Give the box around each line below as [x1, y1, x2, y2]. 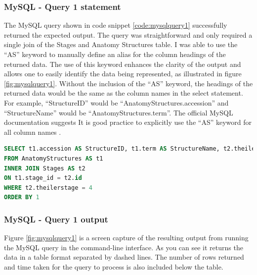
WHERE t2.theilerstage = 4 [4, 184, 93, 191]
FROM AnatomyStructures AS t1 [4, 155, 103, 162]
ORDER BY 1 [4, 194, 40, 201]
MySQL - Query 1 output [4, 213, 108, 225]
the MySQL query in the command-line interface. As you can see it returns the [4, 242, 243, 252]
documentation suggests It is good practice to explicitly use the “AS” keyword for [4, 117, 252, 127]
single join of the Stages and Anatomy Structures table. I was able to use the [4, 39, 238, 50]
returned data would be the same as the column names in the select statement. [4, 88, 243, 98]
